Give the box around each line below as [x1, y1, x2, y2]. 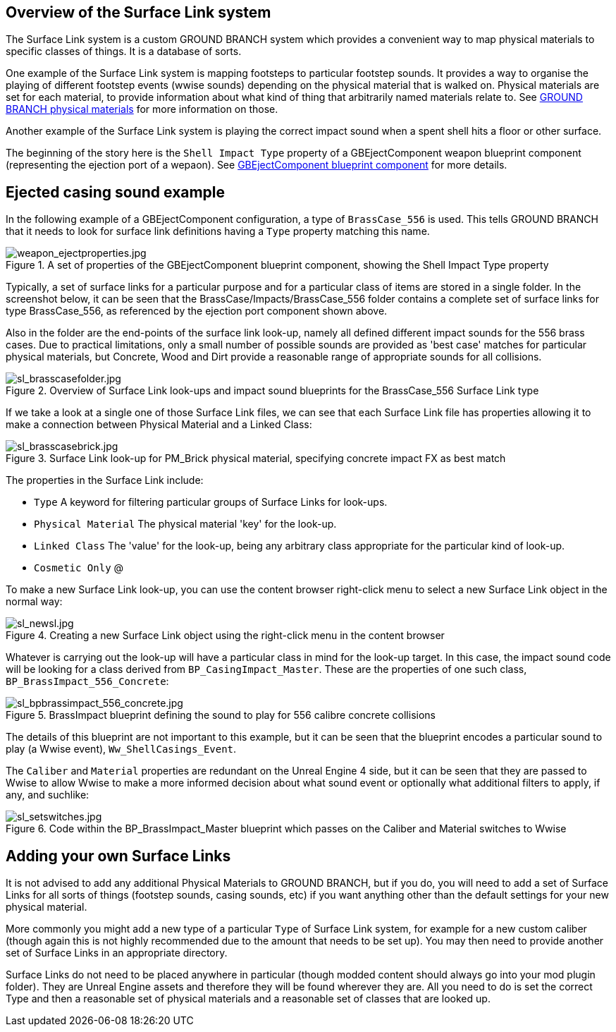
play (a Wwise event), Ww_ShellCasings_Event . [6, 743, 237, 755]
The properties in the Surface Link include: [6, 474, 204, 487]
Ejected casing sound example [6, 183, 226, 201]
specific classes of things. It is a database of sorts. [6, 45, 242, 58]
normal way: [6, 595, 63, 608]
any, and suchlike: [6, 789, 90, 801]
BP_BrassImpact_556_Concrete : [6, 675, 169, 688]
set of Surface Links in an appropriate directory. [6, 947, 228, 959]
